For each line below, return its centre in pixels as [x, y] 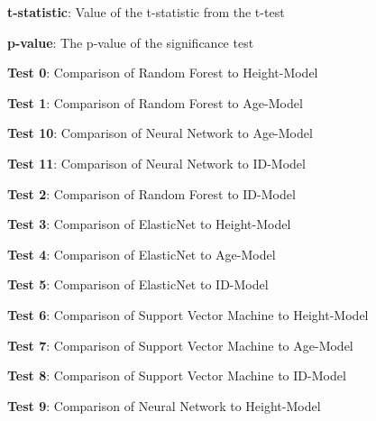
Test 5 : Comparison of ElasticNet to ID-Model [138, 284]
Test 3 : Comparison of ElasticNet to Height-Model [149, 224]
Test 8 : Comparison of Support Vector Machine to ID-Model [177, 375]
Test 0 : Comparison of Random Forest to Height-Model [163, 73]
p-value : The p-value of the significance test [131, 42]
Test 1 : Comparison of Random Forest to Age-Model [155, 102]
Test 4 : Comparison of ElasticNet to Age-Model [142, 254]
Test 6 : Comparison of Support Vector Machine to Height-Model [188, 314]
